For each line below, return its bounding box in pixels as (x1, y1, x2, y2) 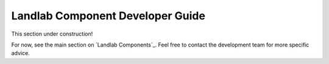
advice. (11, 50, 30, 57)
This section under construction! (11, 30, 93, 37)
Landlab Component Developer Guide (11, 9, 205, 22)
